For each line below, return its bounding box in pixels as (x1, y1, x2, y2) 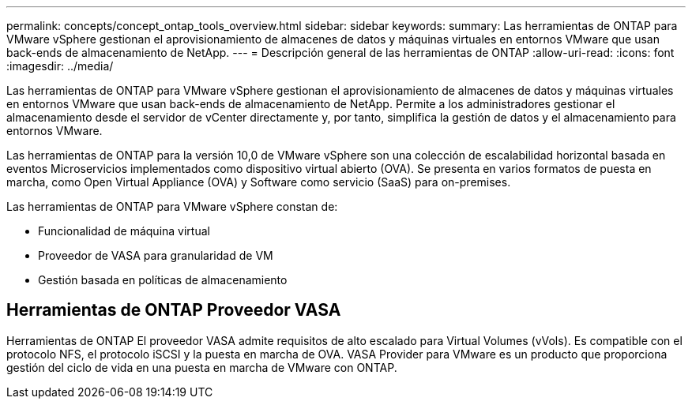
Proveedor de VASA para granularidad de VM (38, 249, 273, 262)
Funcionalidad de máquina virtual (38, 224, 210, 238)
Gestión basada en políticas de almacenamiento (38, 273, 288, 287)
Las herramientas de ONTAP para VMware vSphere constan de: (6, 200, 338, 213)
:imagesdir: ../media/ (6, 59, 114, 73)
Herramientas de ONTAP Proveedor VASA (6, 300, 341, 321)
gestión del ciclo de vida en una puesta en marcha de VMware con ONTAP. (6, 360, 397, 374)
